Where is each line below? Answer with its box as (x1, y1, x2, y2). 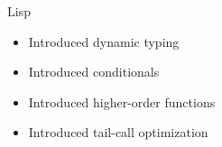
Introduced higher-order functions (28, 92, 216, 111)
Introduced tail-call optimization (28, 123, 208, 142)
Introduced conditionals (28, 62, 160, 81)
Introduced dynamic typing (28, 32, 180, 51)
